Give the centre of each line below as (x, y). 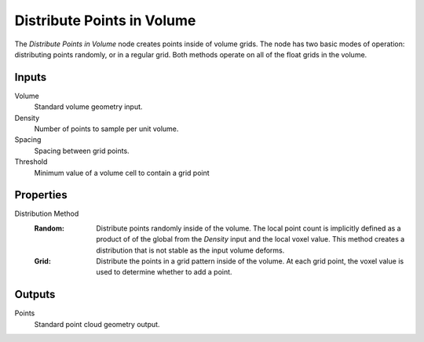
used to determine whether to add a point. (164, 272)
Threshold (31, 162)
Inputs (31, 77)
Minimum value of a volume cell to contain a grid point (122, 173)
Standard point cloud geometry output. (97, 324)
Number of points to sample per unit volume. (106, 129)
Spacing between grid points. (82, 151)
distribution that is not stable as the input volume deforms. (190, 250)
